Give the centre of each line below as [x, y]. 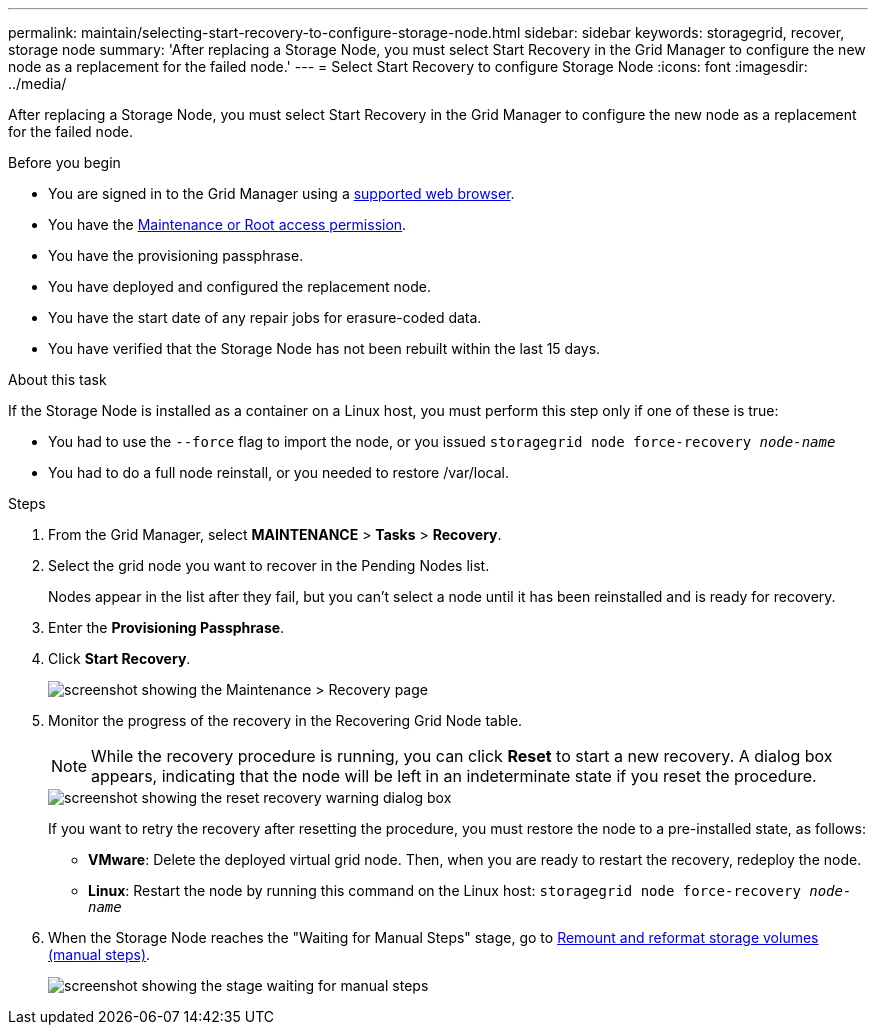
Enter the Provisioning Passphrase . [166, 627]
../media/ [37, 83]
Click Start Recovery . [119, 658]
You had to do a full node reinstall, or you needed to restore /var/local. [278, 472]
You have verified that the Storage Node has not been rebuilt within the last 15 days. [324, 348]
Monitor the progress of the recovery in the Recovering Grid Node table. [285, 720]
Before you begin [64, 162]
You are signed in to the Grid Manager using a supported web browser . [281, 193]
